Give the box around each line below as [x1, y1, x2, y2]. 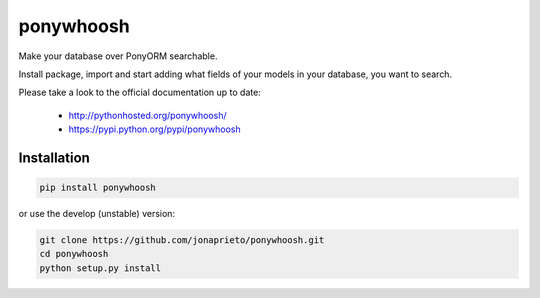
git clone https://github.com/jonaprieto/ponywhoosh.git [39, 235, 325, 246]
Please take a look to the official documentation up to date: [18, 86, 262, 99]
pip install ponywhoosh [39, 182, 157, 194]
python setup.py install [39, 262, 162, 274]
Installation [18, 149, 90, 166]
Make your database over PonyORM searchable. [18, 50, 218, 62]
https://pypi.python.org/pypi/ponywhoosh [68, 123, 241, 135]
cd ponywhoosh [39, 248, 109, 260]
